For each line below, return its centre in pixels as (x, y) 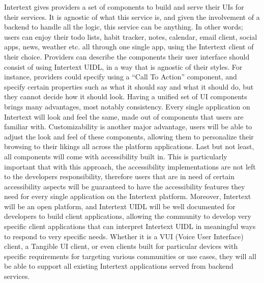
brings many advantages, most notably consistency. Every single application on (127, 106)
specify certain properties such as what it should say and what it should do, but (129, 86)
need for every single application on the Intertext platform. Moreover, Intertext (128, 196)
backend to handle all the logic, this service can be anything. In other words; (124, 27)
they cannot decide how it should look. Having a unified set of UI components (126, 96)
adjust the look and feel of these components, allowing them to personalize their (129, 136)
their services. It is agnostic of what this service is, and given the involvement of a (132, 17)
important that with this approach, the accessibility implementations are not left (130, 166)
